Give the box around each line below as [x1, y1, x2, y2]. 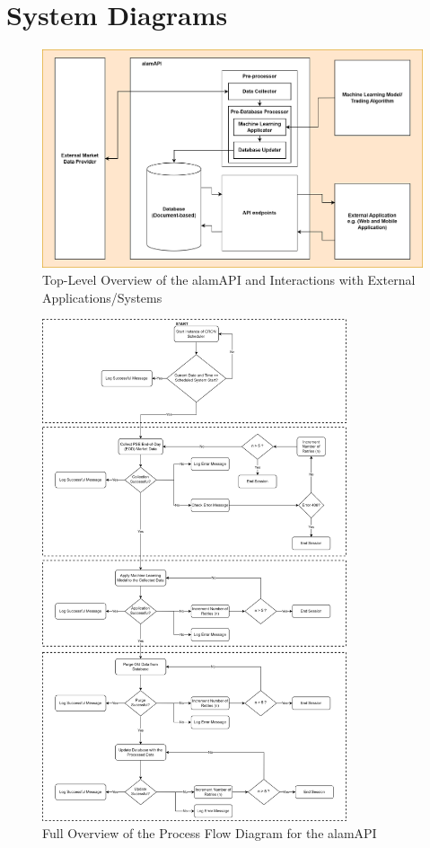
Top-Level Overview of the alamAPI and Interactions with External [42, 270, 416, 289]
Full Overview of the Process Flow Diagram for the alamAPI [42, 824, 377, 843]
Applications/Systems [42, 287, 162, 306]
